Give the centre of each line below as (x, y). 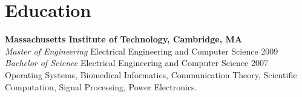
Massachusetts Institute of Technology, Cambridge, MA (123, 39)
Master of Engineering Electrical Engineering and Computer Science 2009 (142, 51)
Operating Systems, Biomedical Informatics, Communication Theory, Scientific (151, 74)
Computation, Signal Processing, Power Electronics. (101, 86)
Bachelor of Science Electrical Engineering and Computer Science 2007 (136, 63)
